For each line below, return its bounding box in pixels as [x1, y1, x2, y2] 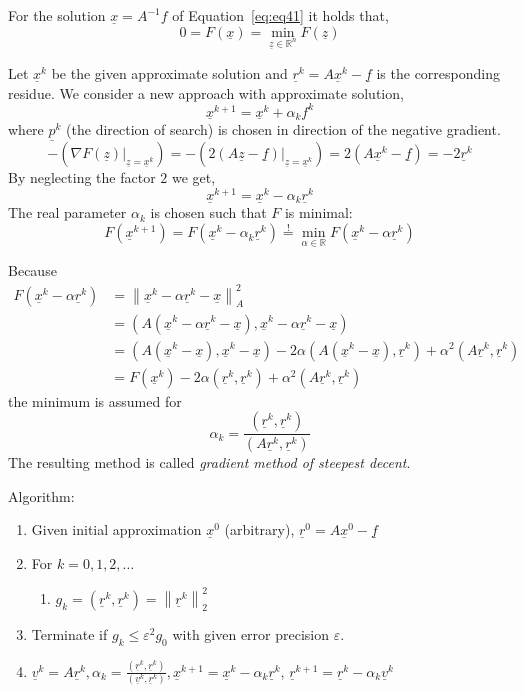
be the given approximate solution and [51, 62, 288, 83]
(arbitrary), [224, 519, 295, 540]
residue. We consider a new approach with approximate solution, [8, 82, 404, 103]
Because [8, 260, 57, 281]
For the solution [8, 5, 106, 25]
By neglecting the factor [8, 167, 156, 188]
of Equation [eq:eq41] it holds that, [172, 5, 389, 25]
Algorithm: [8, 485, 75, 506]
